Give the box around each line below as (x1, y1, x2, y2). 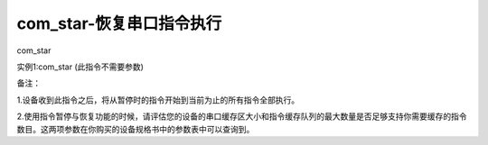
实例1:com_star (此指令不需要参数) (16, 61, 145, 72)
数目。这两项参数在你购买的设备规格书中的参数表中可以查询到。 (16, 123, 255, 134)
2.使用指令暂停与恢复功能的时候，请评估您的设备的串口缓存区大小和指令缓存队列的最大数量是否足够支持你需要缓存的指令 (16, 111, 467, 122)
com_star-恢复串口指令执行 (16, 14, 222, 33)
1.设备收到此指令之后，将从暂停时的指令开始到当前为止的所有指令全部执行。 (16, 95, 300, 105)
